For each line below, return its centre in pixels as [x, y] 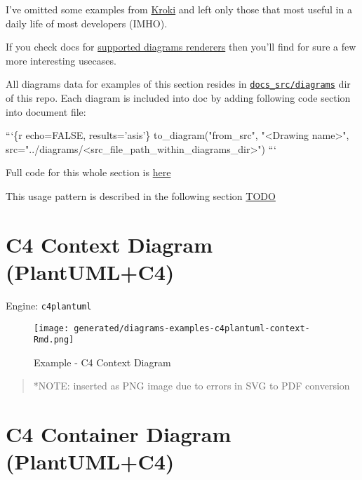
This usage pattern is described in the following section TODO [141, 196]
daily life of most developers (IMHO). [87, 23]
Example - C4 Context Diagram [102, 362]
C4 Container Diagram [119, 434]
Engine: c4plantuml [49, 305]
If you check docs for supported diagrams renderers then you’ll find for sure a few [181, 47]
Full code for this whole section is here [88, 172]
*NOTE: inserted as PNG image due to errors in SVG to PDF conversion [192, 386]
